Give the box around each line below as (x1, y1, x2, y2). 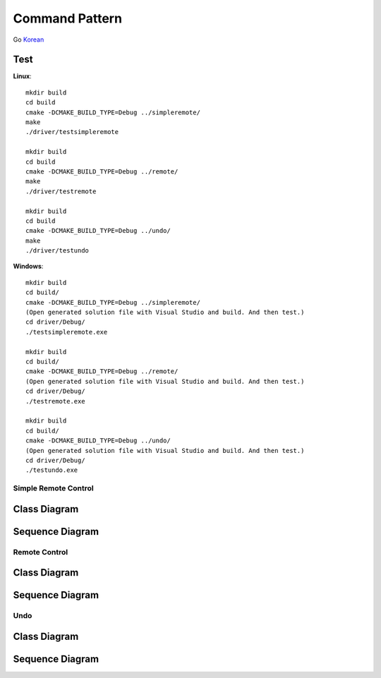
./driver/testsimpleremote (25, 128, 119, 136)
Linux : (13, 72, 32, 80)
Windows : (13, 262, 44, 271)
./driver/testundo (25, 247, 90, 255)
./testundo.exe (25, 466, 78, 474)
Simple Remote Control (13, 483, 95, 493)
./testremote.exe (25, 397, 85, 405)
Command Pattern (13, 11, 123, 26)
